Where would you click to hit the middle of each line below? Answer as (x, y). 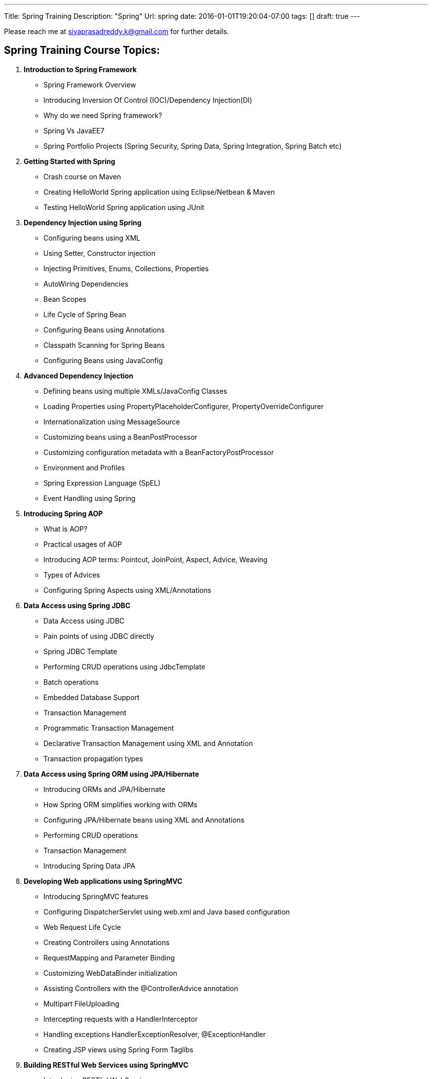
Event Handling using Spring (90, 498)
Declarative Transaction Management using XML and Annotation (148, 743)
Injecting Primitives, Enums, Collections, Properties (126, 268)
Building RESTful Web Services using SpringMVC (106, 1065)
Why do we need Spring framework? (103, 115)
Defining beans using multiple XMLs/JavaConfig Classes (135, 391)
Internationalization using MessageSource (112, 421)
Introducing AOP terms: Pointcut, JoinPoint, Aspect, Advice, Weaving (156, 559)
